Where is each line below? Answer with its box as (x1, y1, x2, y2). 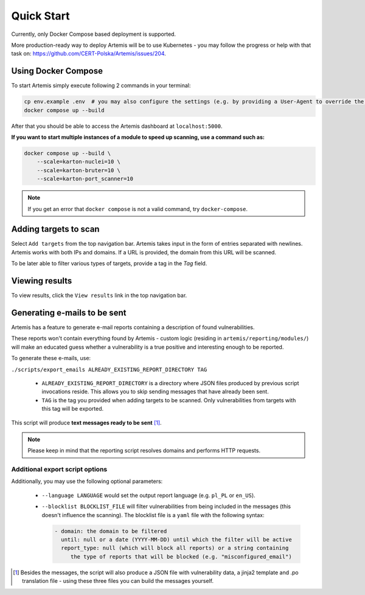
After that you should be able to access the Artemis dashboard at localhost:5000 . (11, 122, 223, 130)
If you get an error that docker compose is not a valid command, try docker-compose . (27, 205, 248, 212)
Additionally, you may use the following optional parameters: (11, 478, 163, 485)
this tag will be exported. (41, 405, 104, 412)
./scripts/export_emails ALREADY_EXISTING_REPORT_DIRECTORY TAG (11, 366, 207, 373)
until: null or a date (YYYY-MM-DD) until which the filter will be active (61, 536, 292, 543)
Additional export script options (11, 465, 108, 474)
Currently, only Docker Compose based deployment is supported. (11, 30, 176, 38)
